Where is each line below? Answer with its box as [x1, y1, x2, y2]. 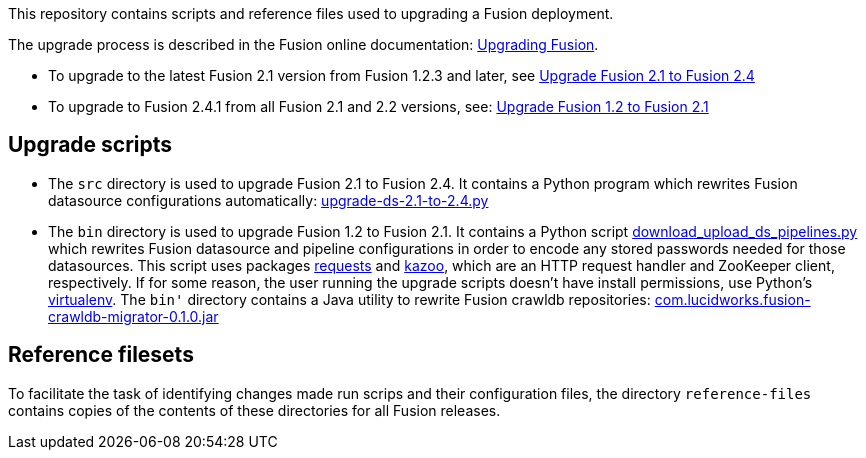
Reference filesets [8, 342, 194, 368]
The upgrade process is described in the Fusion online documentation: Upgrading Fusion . [8, 36, 599, 53]
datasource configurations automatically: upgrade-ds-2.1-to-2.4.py [48, 191, 489, 209]
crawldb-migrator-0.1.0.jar [48, 307, 219, 325]
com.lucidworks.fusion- [654, 290, 811, 308]
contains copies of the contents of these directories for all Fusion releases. [8, 401, 501, 419]
